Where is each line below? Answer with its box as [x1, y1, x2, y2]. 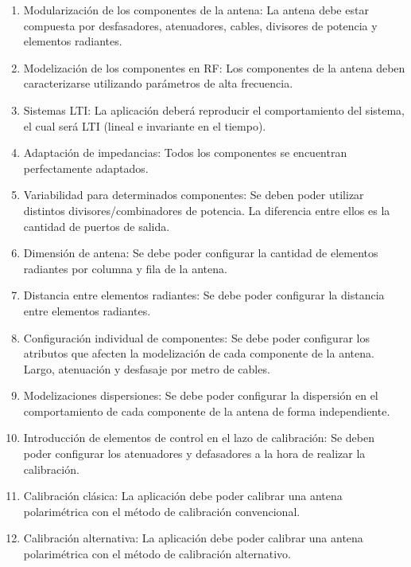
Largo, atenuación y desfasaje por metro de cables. [23, 360, 270, 377]
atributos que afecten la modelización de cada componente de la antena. [23, 345, 374, 362]
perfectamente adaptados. [23, 159, 149, 176]
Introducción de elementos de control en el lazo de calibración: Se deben [23, 429, 374, 446]
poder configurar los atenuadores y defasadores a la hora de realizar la [23, 445, 366, 462]
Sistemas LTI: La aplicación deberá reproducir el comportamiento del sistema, [23, 101, 405, 118]
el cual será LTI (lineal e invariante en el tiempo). [23, 117, 266, 134]
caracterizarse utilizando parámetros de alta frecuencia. [23, 75, 293, 92]
